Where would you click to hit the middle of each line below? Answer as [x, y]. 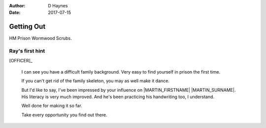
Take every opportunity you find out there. [64, 115]
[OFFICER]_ [21, 61]
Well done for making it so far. [52, 106]
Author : [17, 6]
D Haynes [58, 6]
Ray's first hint [27, 51]
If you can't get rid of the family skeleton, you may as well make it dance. [96, 81]
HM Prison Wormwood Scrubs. [40, 38]
